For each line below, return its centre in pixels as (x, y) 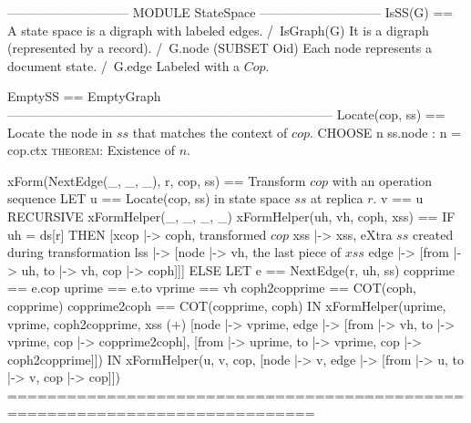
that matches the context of (210, 132)
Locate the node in (60, 132)
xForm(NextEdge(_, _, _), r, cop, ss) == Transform (157, 180)
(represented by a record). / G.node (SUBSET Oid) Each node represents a (220, 48)
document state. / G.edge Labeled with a (124, 65)
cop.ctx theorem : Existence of (91, 150)
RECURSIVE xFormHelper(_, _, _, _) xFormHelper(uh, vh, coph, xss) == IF (231, 216)
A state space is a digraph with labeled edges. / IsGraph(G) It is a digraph (218, 30)
